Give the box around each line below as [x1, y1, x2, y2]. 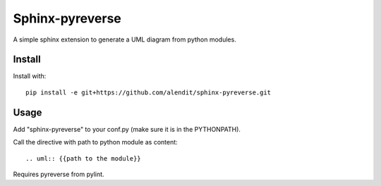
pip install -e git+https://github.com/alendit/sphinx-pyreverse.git [25, 88, 272, 97]
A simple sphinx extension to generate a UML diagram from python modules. [13, 35, 236, 44]
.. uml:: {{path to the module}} [25, 154, 141, 162]
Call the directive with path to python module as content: [13, 138, 178, 147]
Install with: [13, 72, 47, 80]
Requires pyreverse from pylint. [13, 170, 105, 178]
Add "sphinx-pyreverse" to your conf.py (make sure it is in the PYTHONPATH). [13, 125, 241, 133]
